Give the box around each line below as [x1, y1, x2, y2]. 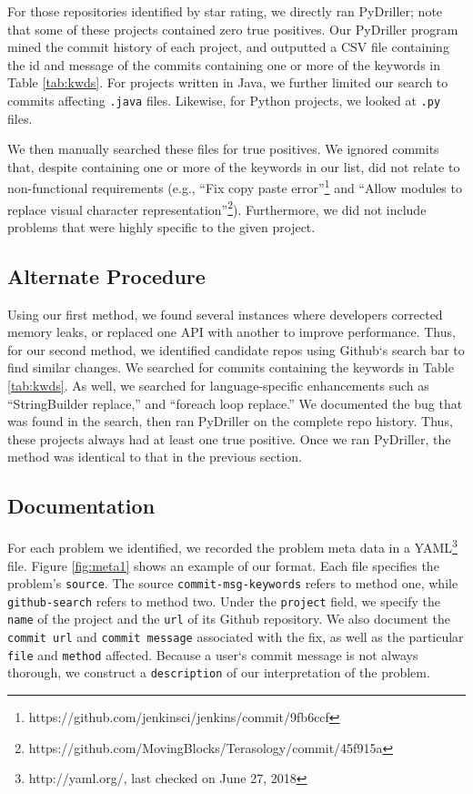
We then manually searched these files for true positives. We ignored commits [7, 139, 439, 158]
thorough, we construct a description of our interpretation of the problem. [7, 663, 430, 682]
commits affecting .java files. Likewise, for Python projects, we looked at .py [7, 90, 441, 109]
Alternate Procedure [7, 261, 206, 290]
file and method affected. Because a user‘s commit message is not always [7, 645, 418, 664]
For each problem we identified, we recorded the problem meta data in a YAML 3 [7, 535, 458, 556]
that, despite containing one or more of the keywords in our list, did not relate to [7, 157, 460, 176]
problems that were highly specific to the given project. [7, 217, 316, 236]
